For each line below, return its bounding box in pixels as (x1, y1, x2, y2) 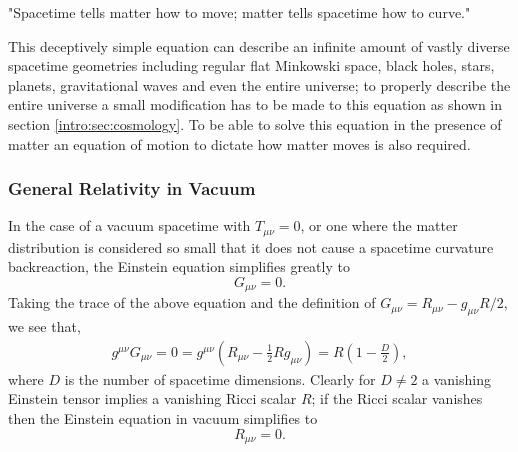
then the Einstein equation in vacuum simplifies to (8, 408, 318, 429)
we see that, (8, 316, 81, 337)
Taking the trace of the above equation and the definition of (8, 292, 376, 313)
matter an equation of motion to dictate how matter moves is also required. (8, 133, 471, 154)
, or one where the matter (300, 215, 458, 236)
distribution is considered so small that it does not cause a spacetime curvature (8, 236, 494, 257)
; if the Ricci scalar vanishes (311, 388, 483, 409)
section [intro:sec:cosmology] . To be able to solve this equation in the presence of (8, 113, 502, 134)
